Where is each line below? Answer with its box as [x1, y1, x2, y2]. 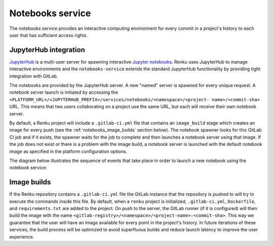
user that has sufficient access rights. [9, 32, 88, 38]
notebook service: [9, 165, 48, 171]
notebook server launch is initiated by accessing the [9, 89, 118, 96]
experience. [9, 233, 34, 240]
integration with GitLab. [9, 73, 58, 79]
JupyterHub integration [9, 46, 85, 54]
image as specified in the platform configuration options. [9, 148, 127, 154]
